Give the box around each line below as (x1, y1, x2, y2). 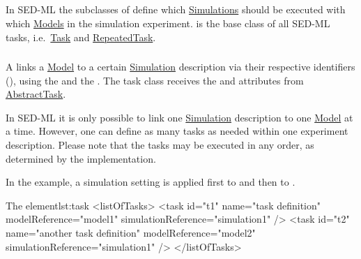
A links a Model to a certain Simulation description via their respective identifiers (6, 59, 355, 74)
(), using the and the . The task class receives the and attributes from (6, 73, 304, 87)
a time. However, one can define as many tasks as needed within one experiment (6, 124, 348, 138)
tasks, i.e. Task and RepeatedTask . (6, 29, 156, 44)
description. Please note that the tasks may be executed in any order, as (6, 138, 314, 152)
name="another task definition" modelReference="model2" (6, 225, 256, 240)
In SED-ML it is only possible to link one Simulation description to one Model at (6, 110, 353, 124)
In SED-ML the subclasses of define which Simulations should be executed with (6, 2, 346, 17)
